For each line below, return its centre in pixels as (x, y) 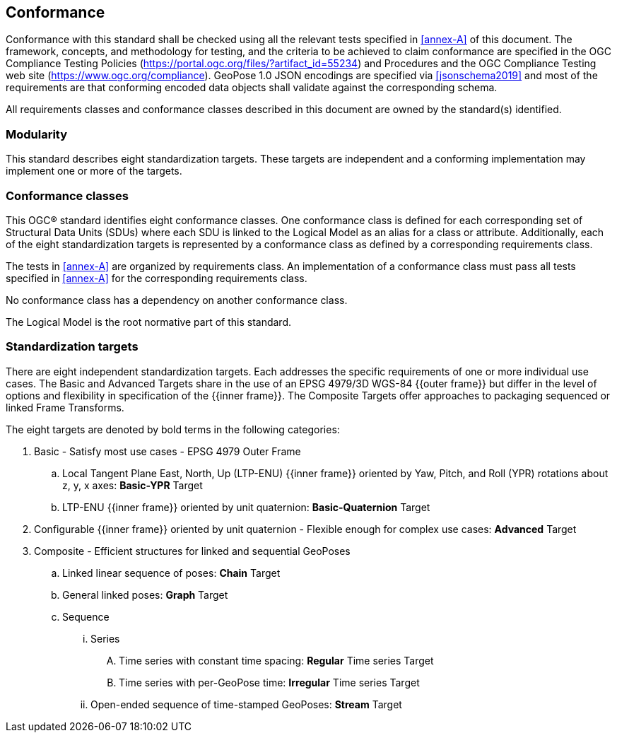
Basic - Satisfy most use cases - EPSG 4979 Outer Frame (168, 451)
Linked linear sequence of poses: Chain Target (171, 573)
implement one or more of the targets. (94, 171)
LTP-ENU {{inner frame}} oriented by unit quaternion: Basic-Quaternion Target (246, 507)
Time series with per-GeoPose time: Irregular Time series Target (269, 682)
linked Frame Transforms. (65, 407)
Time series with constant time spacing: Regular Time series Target (276, 660)
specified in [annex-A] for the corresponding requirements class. (157, 278)
